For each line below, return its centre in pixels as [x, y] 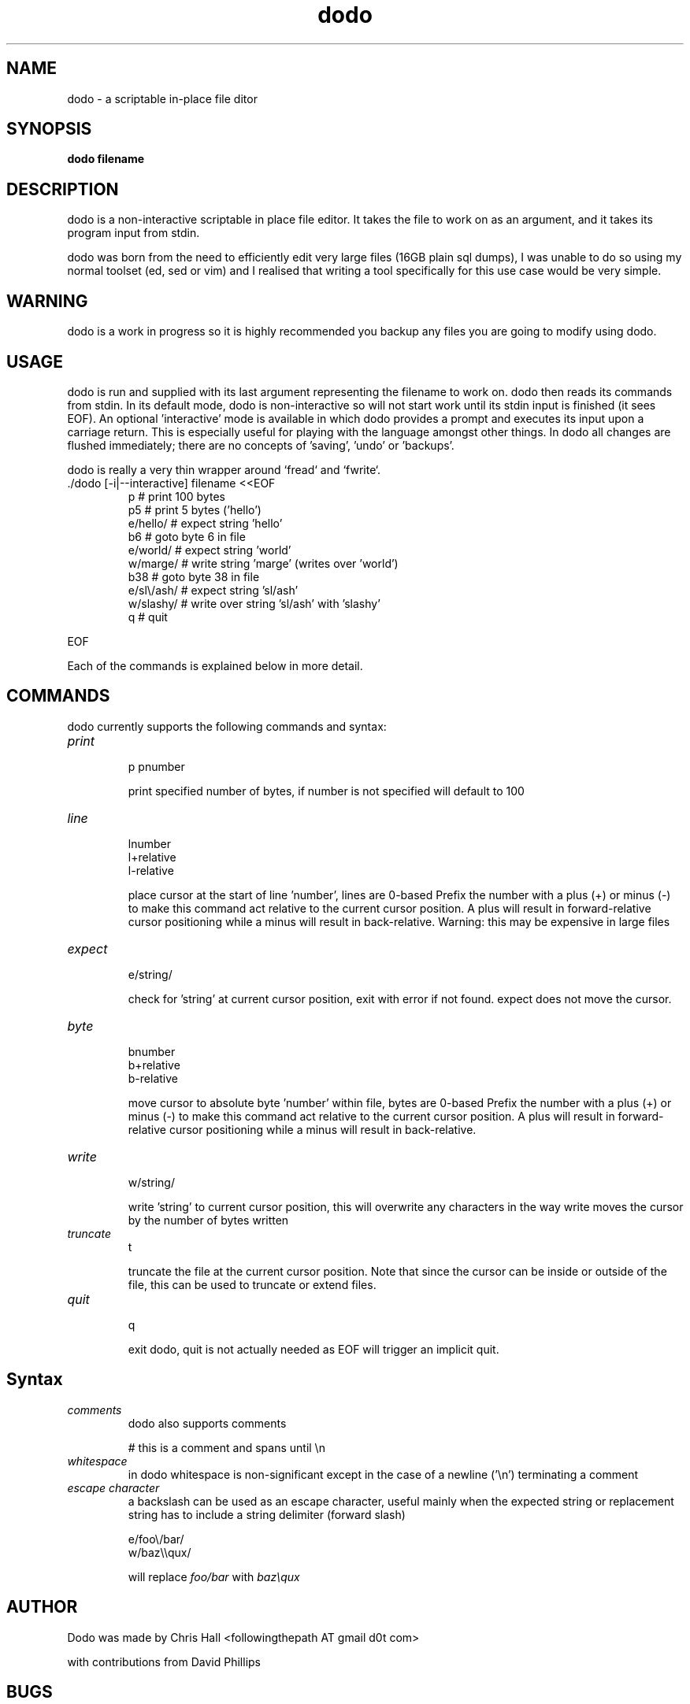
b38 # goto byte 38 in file [194, 576]
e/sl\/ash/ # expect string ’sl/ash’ [213, 590]
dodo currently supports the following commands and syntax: [227, 726]
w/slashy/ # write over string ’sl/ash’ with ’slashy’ [254, 603]
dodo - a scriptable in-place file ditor [162, 98]
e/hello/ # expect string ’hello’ [205, 523]
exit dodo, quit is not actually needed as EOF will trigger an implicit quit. [313, 1349]
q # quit [148, 617]
